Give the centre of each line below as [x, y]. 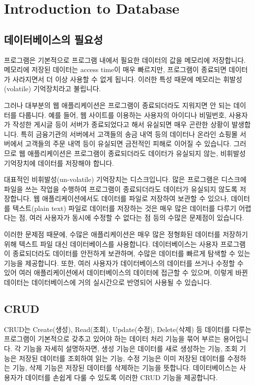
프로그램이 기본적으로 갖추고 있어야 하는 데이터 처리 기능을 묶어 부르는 [113, 339]
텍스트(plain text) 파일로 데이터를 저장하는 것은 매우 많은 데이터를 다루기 [125, 208]
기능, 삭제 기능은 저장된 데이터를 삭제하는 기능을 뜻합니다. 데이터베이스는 [125, 368]
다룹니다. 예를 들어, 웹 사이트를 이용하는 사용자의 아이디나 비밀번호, [123, 115]
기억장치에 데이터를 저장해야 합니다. [59, 163]
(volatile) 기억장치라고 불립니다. [53, 89]
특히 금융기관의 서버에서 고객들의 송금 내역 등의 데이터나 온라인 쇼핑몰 [129, 134]
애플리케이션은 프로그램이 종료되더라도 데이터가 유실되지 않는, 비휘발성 [136, 153]
